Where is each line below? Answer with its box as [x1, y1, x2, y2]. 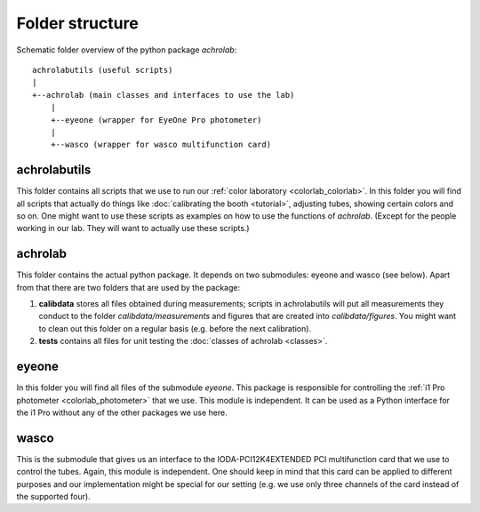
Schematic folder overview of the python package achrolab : [16, 44, 237, 55]
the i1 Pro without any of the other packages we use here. [16, 407, 228, 418]
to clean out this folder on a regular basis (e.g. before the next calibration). [38, 323, 311, 333]
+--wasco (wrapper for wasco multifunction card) [50, 140, 271, 150]
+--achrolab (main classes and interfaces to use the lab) [32, 90, 295, 100]
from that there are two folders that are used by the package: [16, 282, 240, 292]
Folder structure [16, 13, 140, 33]
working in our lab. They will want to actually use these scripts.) [16, 223, 250, 234]
